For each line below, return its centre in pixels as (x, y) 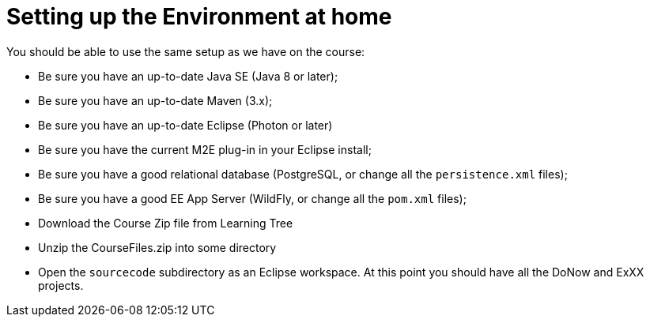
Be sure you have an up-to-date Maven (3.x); (155, 100)
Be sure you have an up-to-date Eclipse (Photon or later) (185, 125)
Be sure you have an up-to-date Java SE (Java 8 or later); (188, 76)
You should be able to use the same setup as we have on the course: (186, 51)
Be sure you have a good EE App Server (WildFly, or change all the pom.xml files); (252, 198)
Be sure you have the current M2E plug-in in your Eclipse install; (205, 149)
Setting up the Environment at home (199, 17)
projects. (61, 285)
